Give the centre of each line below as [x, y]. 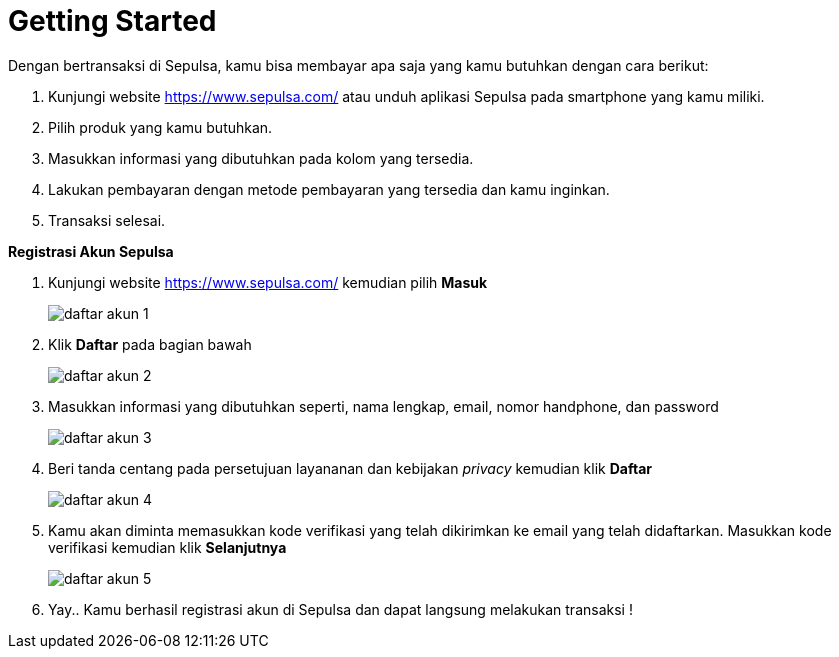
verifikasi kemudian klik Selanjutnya [167, 547]
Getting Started [112, 21]
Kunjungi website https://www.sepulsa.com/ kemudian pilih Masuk [268, 282]
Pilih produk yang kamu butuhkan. [160, 127]
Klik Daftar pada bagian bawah [150, 344]
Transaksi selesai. [107, 220]
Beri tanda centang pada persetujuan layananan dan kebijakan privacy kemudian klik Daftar [350, 468]
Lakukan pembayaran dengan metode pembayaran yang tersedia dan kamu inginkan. [329, 189]
